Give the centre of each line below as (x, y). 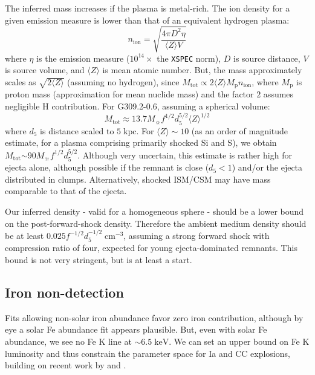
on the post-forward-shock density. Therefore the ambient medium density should (156, 223)
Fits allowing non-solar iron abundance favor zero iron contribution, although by (154, 317)
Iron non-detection (64, 292)
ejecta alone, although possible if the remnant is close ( (107, 167)
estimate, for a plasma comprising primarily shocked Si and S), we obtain (141, 142)
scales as (21, 81)
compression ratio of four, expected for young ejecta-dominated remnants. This (151, 248)
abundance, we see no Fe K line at (68, 341)
